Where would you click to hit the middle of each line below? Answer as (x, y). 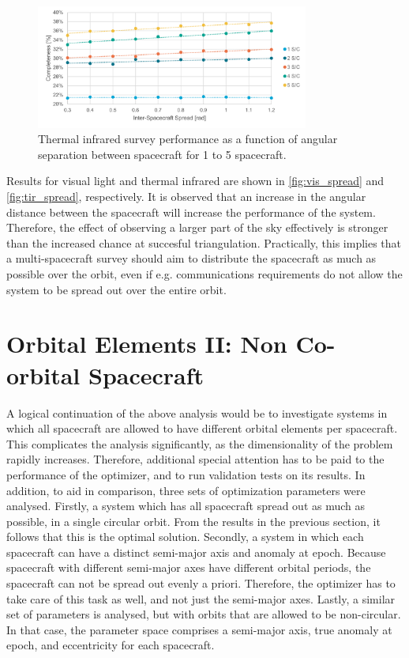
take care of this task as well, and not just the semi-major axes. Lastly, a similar (201, 598)
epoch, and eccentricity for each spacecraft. (111, 645)
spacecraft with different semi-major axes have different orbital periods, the (189, 567)
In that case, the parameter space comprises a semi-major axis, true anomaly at (199, 629)
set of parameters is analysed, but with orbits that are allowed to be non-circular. (204, 614)
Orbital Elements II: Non (147, 344)
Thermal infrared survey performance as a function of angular (188, 139)
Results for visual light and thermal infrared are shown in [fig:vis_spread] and (195, 181)
